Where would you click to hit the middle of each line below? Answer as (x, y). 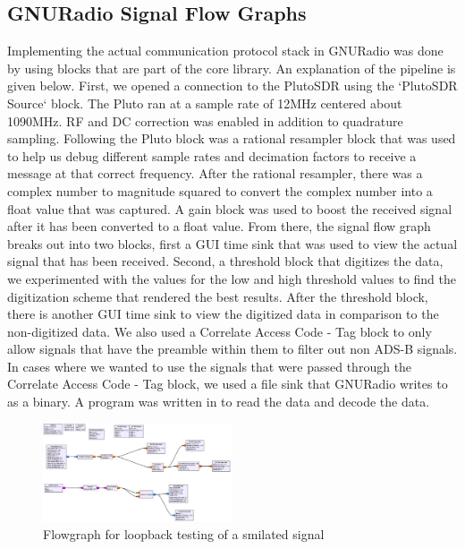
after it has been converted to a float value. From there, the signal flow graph (219, 226)
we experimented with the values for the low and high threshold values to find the (232, 278)
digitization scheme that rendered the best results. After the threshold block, (218, 296)
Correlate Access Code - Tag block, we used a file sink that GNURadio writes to (228, 384)
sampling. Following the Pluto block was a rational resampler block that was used (232, 138)
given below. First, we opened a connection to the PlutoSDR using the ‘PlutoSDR (232, 86)
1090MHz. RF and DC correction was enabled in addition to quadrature (205, 120)
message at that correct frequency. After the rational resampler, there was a (215, 173)
